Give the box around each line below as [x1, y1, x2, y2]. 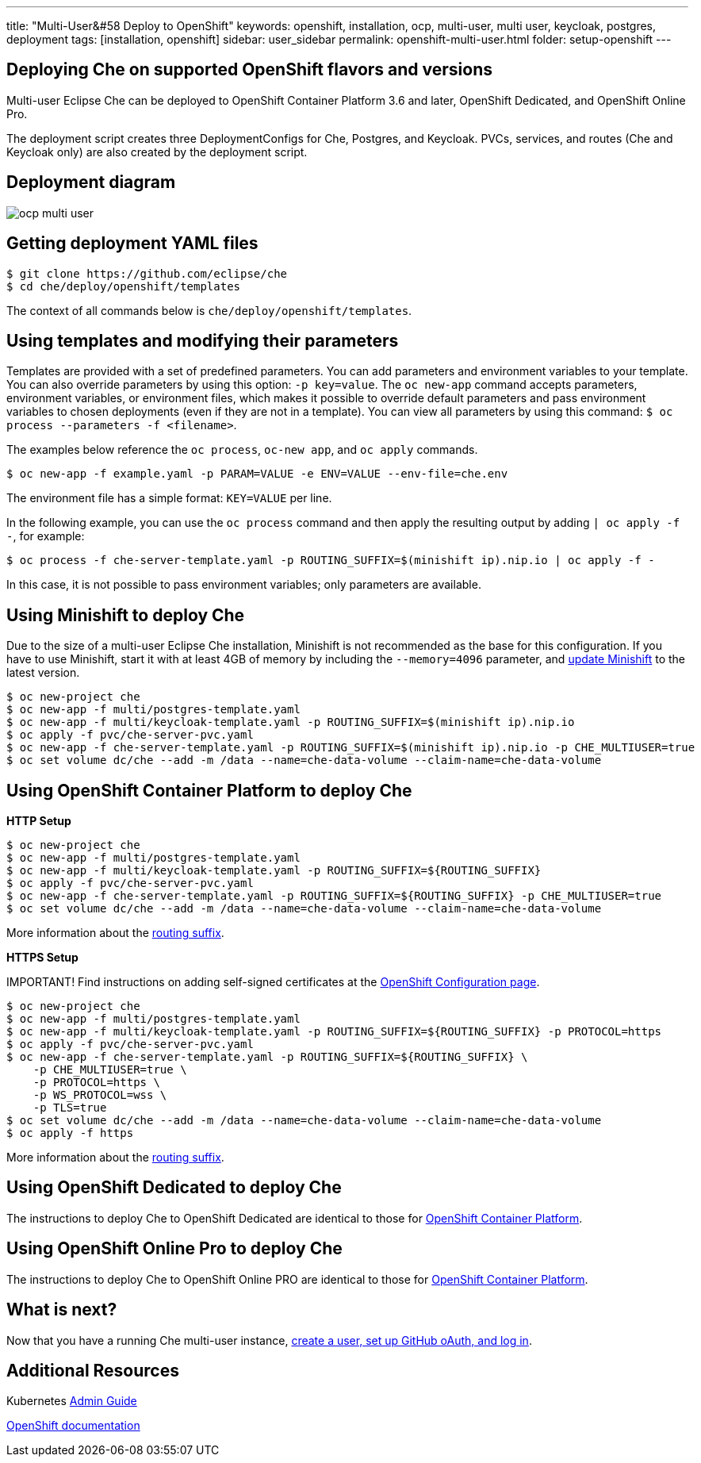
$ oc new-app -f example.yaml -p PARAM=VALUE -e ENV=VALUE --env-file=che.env [6, 467, 508, 481]
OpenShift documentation [6, 1419, 140, 1433]
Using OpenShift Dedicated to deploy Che [6, 1177, 342, 1198]
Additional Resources [6, 1361, 179, 1381]
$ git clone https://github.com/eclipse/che [6, 267, 288, 280]
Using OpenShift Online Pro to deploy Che [6, 1238, 343, 1259]
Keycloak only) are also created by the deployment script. [6, 144, 308, 159]
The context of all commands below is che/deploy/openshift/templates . [6, 303, 412, 317]
